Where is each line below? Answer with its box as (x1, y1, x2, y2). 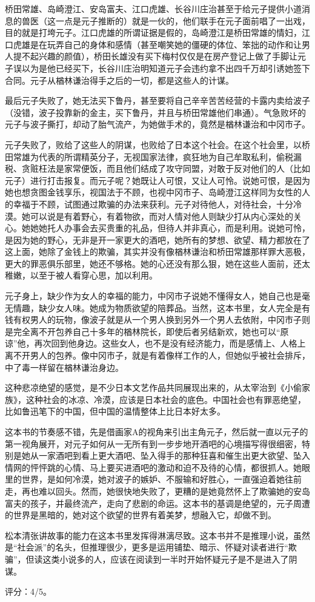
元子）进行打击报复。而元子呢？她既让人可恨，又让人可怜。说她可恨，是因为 (5, 174, 310, 186)
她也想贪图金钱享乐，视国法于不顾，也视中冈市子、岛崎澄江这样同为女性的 (5, 186, 302, 198)
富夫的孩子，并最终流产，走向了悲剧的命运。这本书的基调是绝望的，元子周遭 (5, 496, 310, 509)
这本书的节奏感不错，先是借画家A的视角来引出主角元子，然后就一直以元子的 (5, 425, 308, 438)
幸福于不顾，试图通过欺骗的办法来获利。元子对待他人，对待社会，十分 (13, 197, 293, 210)
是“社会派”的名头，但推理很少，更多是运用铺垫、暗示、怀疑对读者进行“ (5, 541, 288, 553)
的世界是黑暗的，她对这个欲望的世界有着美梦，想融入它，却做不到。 (5, 509, 276, 521)
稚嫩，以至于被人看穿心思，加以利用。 (5, 269, 157, 282)
